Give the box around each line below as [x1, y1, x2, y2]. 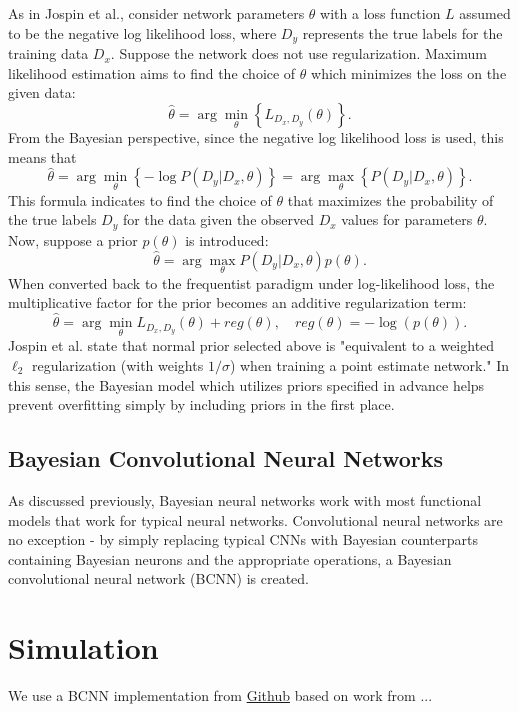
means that [8, 146, 77, 167]
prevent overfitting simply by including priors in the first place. [8, 394, 395, 415]
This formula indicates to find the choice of [8, 189, 272, 210]
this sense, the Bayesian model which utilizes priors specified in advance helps [8, 374, 485, 395]
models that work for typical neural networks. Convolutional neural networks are [8, 509, 503, 530]
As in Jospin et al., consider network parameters [8, 3, 305, 23]
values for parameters [341, 209, 473, 230]
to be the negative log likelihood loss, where [8, 22, 277, 43]
